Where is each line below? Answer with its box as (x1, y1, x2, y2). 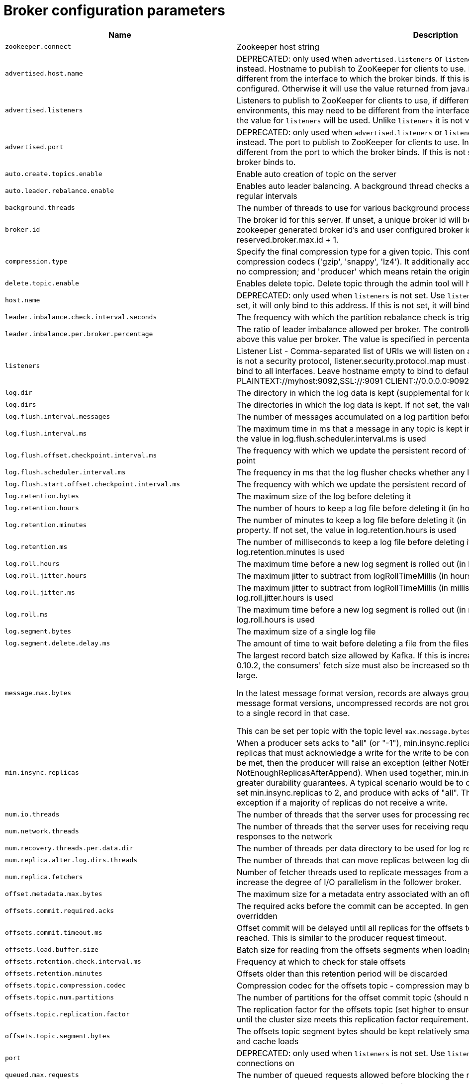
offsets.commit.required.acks (5, 907, 114, 915)
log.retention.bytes (5, 492, 79, 500)
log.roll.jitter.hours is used (236, 592, 333, 603)
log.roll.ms (5, 611, 48, 619)
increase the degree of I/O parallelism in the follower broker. (236, 877, 462, 887)
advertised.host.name (5, 70, 83, 78)
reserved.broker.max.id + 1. (236, 234, 339, 245)
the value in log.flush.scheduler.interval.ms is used (236, 433, 426, 444)
